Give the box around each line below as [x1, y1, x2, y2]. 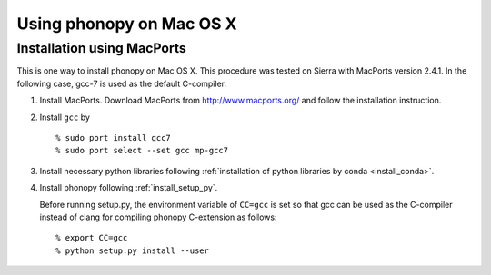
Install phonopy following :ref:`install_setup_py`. [39, 182, 218, 193]
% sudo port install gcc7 [55, 133, 172, 142]
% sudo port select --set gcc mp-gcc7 [55, 145, 229, 156]
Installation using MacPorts [16, 40, 186, 56]
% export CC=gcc [55, 232, 128, 243]
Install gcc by [39, 112, 91, 123]
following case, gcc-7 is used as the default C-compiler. [16, 78, 227, 89]
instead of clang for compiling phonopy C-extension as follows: [39, 211, 277, 222]
